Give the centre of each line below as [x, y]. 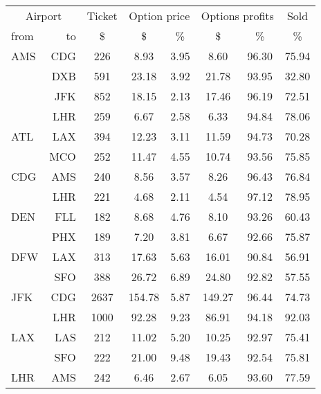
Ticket [102, 16]
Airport [44, 16]
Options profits [237, 16]
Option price [159, 16]
